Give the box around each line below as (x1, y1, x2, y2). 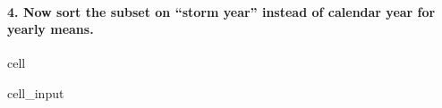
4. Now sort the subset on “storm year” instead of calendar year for (7, 2, 436, 21)
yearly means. (7, 20, 94, 38)
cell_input (7, 83, 64, 102)
